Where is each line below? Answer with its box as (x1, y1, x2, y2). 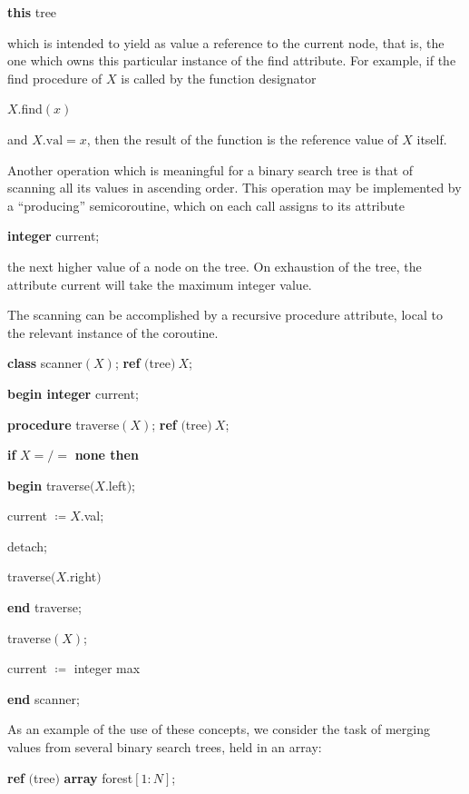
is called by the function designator (121, 68, 317, 87)
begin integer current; (7, 383, 139, 402)
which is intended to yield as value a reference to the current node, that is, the (7, 33, 445, 52)
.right (66, 567, 97, 586)
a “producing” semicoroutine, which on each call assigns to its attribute (7, 195, 405, 214)
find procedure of (7, 68, 103, 87)
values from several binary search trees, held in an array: (7, 738, 322, 757)
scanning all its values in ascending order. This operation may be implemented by (7, 178, 462, 197)
